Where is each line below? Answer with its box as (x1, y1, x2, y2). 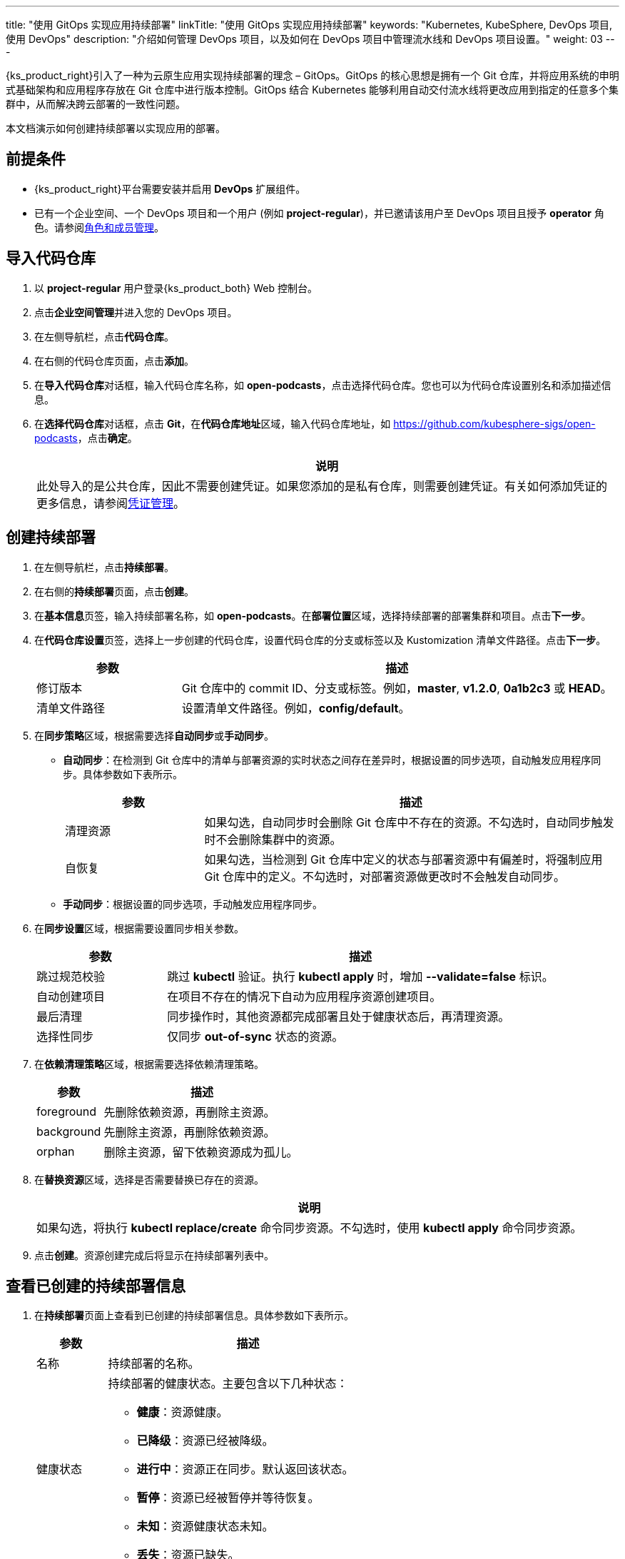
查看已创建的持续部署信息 (6, 1276, 186, 1295)
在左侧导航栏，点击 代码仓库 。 (34, 330, 174, 343)
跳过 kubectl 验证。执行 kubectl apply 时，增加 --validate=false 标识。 (167, 969, 554, 984)
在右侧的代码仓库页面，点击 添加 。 (34, 354, 194, 367)
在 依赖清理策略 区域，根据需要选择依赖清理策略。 (34, 1057, 264, 1070)
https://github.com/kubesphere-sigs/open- (393, 417, 596, 430)
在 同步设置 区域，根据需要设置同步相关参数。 (34, 922, 244, 934)
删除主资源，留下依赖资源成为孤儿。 (103, 1144, 298, 1159)
